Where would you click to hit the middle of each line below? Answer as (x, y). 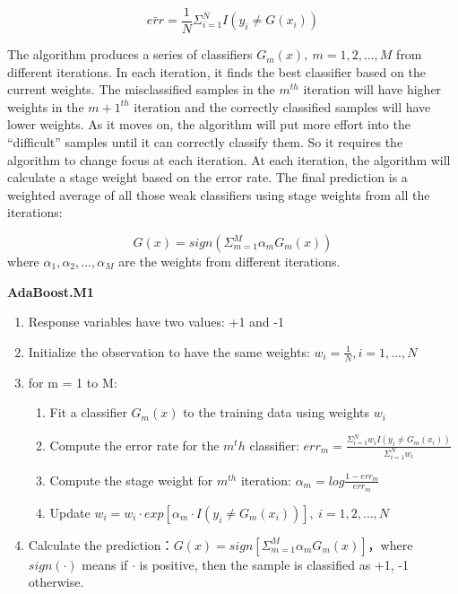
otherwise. (56, 582)
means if (105, 564)
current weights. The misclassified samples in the (141, 89)
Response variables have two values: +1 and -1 (156, 322)
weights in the (46, 106)
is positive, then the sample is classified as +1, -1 (274, 564)
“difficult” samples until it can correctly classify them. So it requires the (205, 142)
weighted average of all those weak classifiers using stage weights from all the (219, 194)
